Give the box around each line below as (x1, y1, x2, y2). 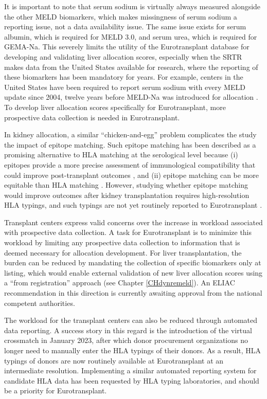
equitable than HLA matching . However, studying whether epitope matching (4, 179, 248, 190)
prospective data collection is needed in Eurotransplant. (4, 112, 180, 122)
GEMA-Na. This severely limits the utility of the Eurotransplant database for (4, 41, 250, 52)
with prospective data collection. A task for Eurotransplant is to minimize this (4, 227, 252, 238)
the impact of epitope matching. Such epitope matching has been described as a (4, 139, 256, 150)
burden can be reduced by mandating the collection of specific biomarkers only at (4, 257, 261, 268)
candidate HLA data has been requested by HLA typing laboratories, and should (4, 375, 259, 386)
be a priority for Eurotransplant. (4, 385, 107, 396)
